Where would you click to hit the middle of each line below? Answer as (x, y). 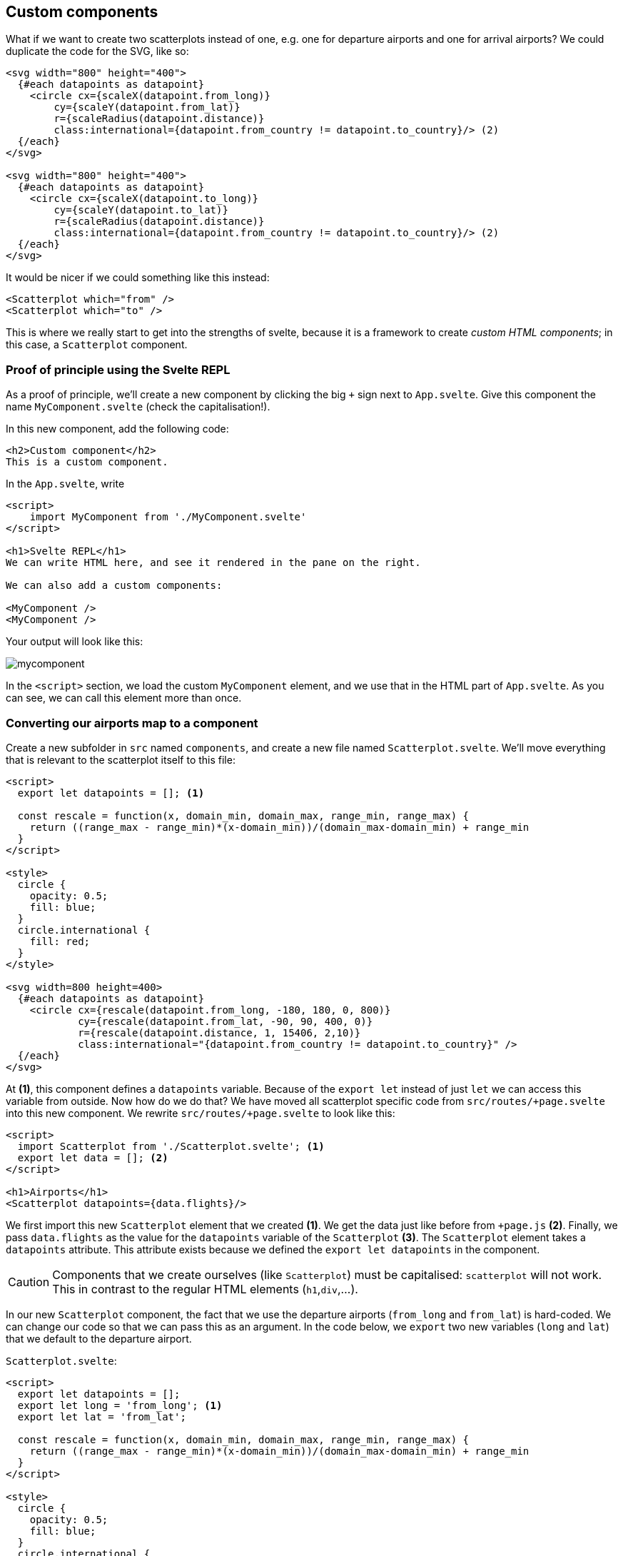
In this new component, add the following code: (117, 429)
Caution (29, 1282)
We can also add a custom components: (114, 586)
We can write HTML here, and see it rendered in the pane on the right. (213, 563)
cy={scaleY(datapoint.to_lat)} (141, 210)
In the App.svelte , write (65, 484)
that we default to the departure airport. (99, 1338)
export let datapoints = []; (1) (111, 793)
